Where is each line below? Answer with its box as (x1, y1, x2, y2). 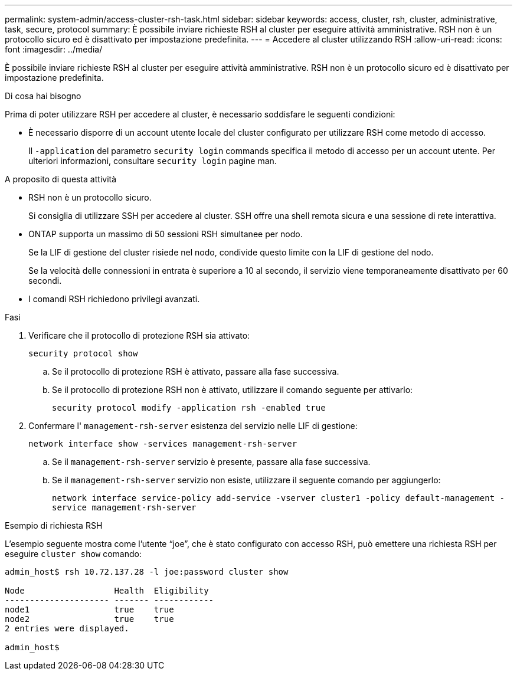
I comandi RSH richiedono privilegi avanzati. (28, 294, 200, 304)
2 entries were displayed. (5, 624, 129, 633)
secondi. (28, 276, 62, 286)
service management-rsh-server (52, 503, 197, 512)
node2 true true (5, 614, 174, 624)
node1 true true (5, 605, 174, 614)
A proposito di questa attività (5, 174, 117, 184)
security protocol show (28, 349, 138, 358)
